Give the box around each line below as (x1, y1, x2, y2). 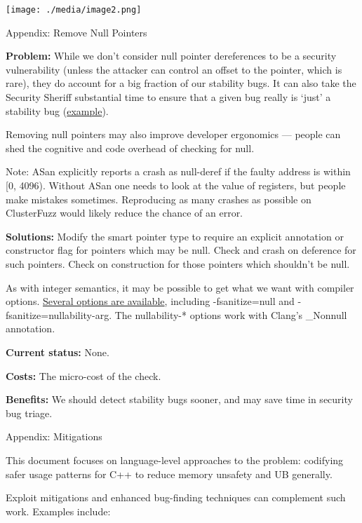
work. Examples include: (6, 503, 111, 518)
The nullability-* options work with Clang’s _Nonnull (114, 307, 347, 322)
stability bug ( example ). (6, 103, 109, 118)
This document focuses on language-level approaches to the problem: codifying (6, 452, 344, 467)
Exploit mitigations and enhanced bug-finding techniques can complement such (6, 490, 346, 505)
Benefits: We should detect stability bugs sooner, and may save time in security (6, 392, 353, 407)
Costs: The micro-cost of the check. (6, 368, 161, 383)
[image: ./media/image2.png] (6, 5, 142, 15)
